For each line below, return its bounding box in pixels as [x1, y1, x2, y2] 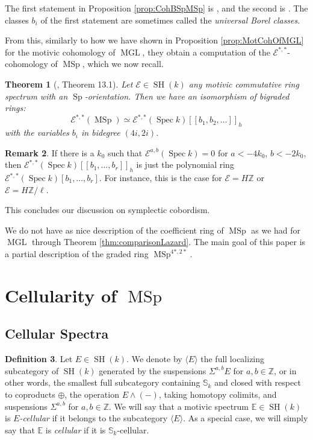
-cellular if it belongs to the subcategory [19, 412, 168, 424]
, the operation [64, 387, 119, 400]
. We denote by [126, 352, 182, 365]
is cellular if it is [45, 423, 106, 436]
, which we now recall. [82, 57, 164, 70]
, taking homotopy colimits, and [158, 387, 277, 400]
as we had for [251, 223, 301, 236]
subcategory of [5, 364, 59, 377]
